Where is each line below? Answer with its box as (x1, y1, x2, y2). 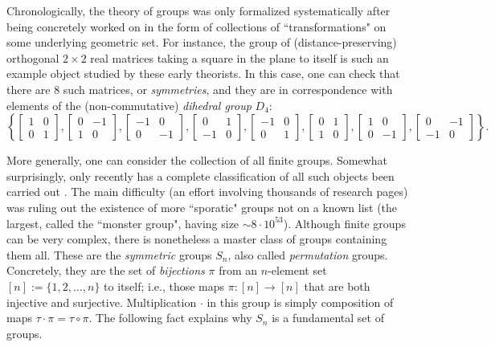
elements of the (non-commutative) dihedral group (6, 96, 252, 113)
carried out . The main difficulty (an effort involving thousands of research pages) (6, 183, 408, 200)
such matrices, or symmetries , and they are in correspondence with (63, 80, 393, 97)
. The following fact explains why (88, 309, 252, 326)
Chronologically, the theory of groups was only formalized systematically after (6, 2, 391, 18)
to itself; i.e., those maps (104, 277, 225, 294)
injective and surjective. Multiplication (6, 293, 197, 310)
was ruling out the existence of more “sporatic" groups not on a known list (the (6, 198, 398, 215)
